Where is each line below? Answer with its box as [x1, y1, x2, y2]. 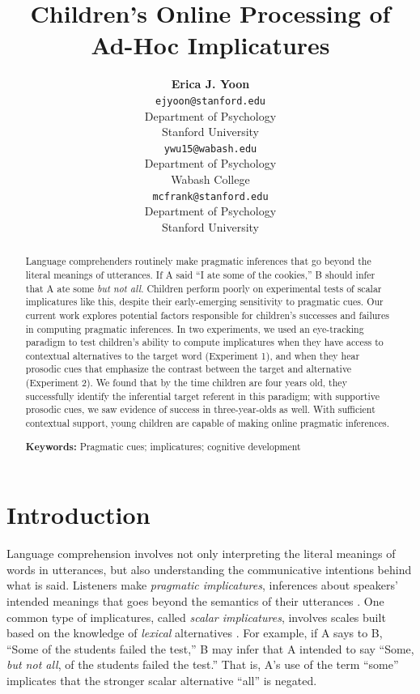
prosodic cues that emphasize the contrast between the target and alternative [25, 362, 352, 376]
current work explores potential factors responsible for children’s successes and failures [25, 308, 389, 321]
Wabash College [171, 171, 250, 187]
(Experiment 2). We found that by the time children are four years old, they [25, 376, 347, 390]
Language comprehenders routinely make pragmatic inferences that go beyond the [25, 254, 371, 268]
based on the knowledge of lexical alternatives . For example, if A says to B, [6, 624, 383, 641]
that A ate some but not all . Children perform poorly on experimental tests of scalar [25, 281, 382, 295]
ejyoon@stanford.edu [155, 95, 266, 107]
